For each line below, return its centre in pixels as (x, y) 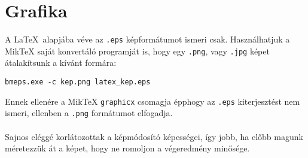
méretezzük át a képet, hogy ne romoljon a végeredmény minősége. (127, 148)
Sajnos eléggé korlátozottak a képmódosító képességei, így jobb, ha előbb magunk (154, 136)
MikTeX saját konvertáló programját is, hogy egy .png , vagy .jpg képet (137, 51)
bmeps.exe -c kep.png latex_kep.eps (78, 82)
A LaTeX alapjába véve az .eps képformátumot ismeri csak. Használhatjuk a (147, 39)
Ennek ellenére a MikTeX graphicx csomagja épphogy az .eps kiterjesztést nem (153, 101)
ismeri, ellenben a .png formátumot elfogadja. (89, 113)
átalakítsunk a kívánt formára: (61, 63)
